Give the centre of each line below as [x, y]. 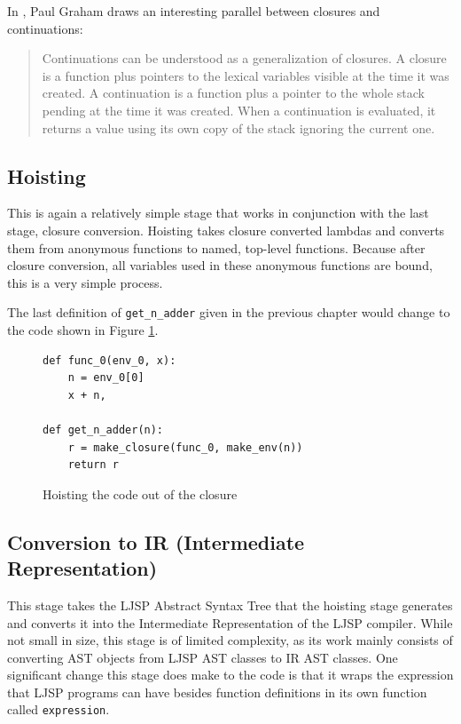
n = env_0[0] [106, 378]
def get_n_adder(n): [103, 430]
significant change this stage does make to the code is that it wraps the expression [230, 675]
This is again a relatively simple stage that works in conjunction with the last [218, 213]
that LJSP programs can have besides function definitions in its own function [217, 692]
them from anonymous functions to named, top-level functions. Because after [216, 247]
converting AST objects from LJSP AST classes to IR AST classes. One [203, 657]
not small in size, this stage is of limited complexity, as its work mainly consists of [230, 640]
